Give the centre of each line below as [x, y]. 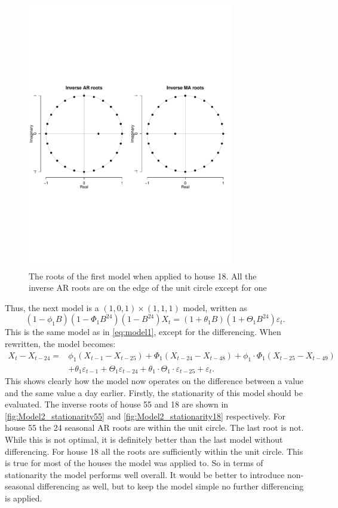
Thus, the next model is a [52, 307]
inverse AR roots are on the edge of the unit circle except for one [148, 288]
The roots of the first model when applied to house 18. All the [143, 276]
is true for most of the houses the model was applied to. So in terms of [134, 463]
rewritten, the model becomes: [60, 344]
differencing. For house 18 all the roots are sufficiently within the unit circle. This [154, 451]
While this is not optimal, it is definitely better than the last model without [144, 439]
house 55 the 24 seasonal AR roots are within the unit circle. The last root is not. [154, 428]
